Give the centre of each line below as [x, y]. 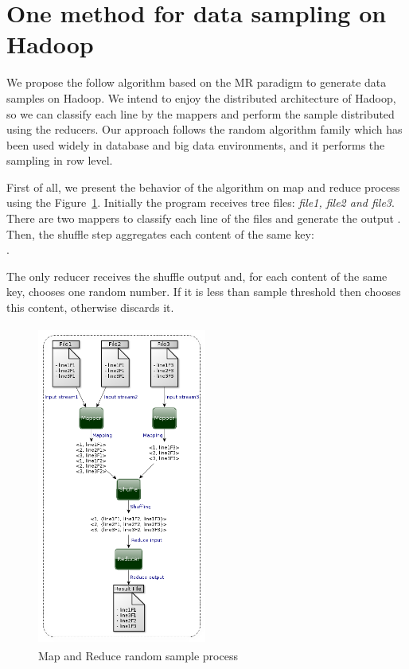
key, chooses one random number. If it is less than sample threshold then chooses [204, 292]
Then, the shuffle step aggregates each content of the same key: [160, 233]
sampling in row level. [60, 160]
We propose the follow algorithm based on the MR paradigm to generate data [197, 82]
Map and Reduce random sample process [138, 656]
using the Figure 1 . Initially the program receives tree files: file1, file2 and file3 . [201, 202]
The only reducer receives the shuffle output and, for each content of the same [197, 276]
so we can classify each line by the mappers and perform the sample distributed [201, 113]
